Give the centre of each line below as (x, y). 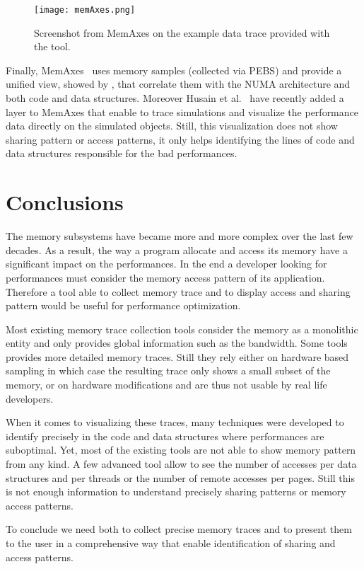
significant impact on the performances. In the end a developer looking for (166, 264)
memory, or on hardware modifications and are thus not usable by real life (166, 385)
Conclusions (65, 202)
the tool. (52, 46)
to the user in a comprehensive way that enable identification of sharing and (171, 543)
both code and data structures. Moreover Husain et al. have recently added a (175, 98)
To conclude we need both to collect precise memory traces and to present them (179, 529)
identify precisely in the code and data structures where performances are (165, 436)
